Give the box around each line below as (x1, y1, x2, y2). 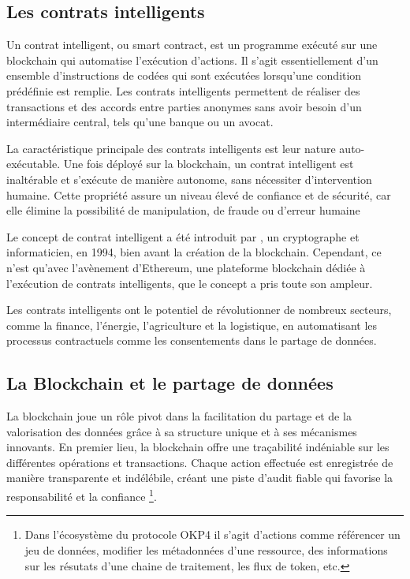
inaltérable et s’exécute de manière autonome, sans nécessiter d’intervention (6, 170, 372, 187)
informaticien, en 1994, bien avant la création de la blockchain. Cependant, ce (6, 244, 382, 260)
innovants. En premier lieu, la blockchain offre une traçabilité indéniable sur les (6, 439, 389, 455)
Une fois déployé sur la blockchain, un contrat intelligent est (63, 155, 354, 172)
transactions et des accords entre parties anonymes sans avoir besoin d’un (6, 98, 362, 114)
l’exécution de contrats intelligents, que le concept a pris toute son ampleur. (6, 275, 373, 291)
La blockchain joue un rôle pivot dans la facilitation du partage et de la (6, 408, 352, 424)
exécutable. (6, 155, 61, 172)
